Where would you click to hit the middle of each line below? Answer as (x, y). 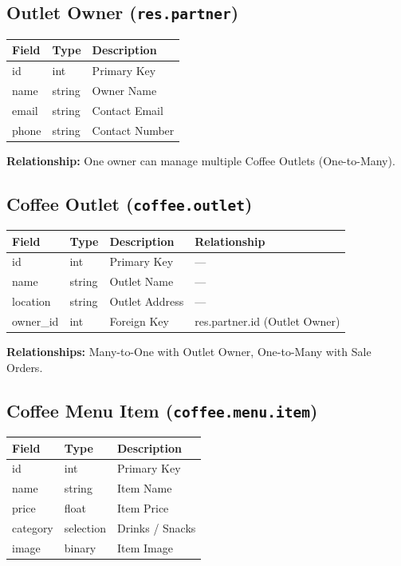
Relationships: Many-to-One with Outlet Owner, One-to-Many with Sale (189, 352)
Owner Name (124, 90)
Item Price (143, 508)
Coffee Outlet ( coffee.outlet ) (130, 203)
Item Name (144, 488)
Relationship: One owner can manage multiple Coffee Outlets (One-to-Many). (201, 160)
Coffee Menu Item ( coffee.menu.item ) (162, 410)
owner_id (35, 321)
